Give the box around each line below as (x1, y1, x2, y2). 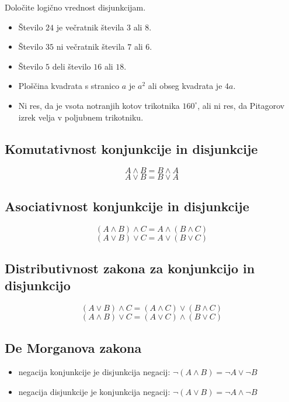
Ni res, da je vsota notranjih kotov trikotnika (18, 99, 180, 111)
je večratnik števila (56, 20, 124, 33)
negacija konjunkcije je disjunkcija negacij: (18, 366, 170, 378)
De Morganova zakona (5, 338, 142, 356)
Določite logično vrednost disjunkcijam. (5, 1, 146, 13)
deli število (52, 60, 91, 72)
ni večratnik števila (56, 40, 125, 53)
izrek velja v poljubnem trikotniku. (18, 111, 144, 123)
